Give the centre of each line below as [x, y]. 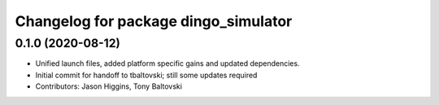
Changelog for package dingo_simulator [154, 21]
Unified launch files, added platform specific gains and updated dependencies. [167, 63]
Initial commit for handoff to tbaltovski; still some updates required [146, 75]
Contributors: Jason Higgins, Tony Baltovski [109, 86]
